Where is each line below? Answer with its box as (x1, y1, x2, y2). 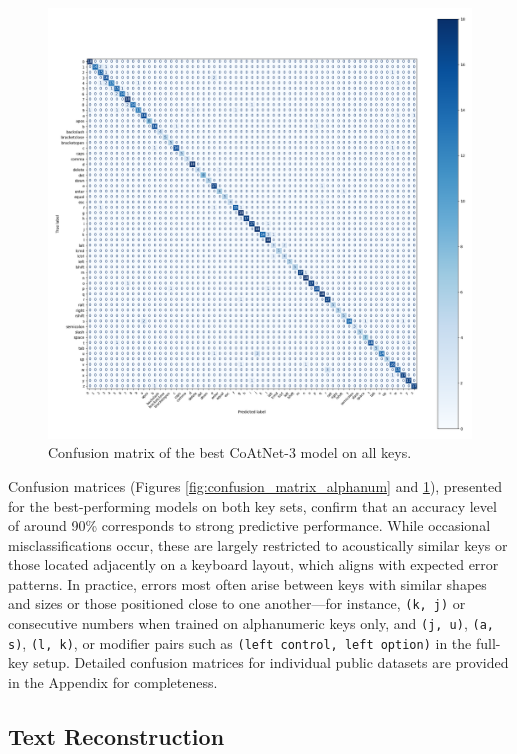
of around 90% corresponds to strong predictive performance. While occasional (8, 515, 491, 536)
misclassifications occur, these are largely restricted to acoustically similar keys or (8, 534, 508, 555)
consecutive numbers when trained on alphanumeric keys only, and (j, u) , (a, (8, 613, 494, 634)
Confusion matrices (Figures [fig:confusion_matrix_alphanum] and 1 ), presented (8, 475, 502, 496)
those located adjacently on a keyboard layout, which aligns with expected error (8, 554, 499, 575)
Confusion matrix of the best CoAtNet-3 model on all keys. (48, 442, 412, 463)
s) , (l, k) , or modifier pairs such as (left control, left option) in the (8, 632, 472, 653)
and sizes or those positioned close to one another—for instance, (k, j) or (8, 593, 466, 614)
